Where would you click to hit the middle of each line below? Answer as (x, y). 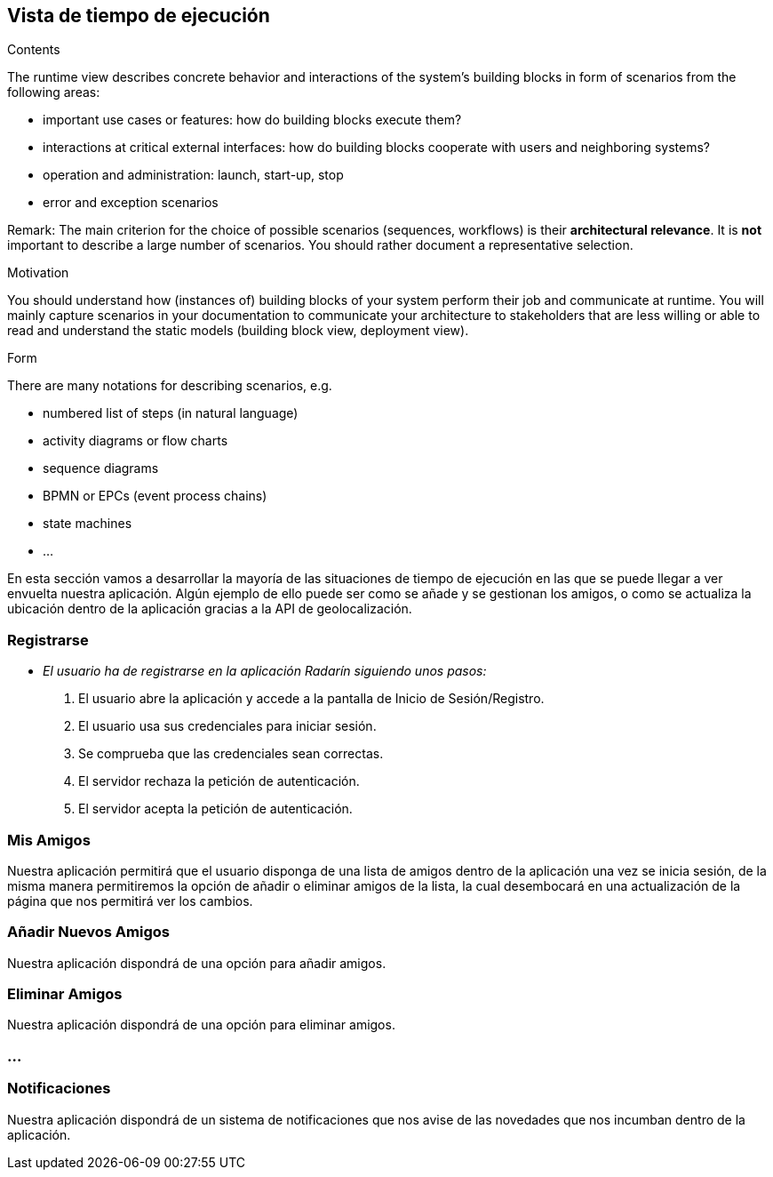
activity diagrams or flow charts (135, 441)
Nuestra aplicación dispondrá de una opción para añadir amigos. (197, 963)
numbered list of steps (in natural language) (171, 413)
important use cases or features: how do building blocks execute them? (252, 120)
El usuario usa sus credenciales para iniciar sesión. (227, 726)
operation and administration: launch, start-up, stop (193, 175)
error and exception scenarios (131, 203)
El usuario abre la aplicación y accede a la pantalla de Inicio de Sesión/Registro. (311, 699)
